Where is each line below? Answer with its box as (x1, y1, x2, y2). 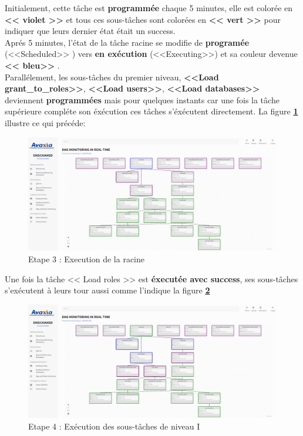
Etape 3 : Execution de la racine (28, 252, 144, 265)
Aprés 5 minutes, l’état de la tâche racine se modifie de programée (5, 36, 250, 48)
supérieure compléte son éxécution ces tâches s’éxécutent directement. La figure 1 (5, 105, 298, 117)
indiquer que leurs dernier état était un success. (5, 25, 176, 37)
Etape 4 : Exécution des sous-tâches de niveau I (28, 420, 200, 432)
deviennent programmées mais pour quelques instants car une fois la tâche (5, 93, 280, 106)
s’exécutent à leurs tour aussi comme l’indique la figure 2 (5, 284, 210, 296)
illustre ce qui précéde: (5, 116, 86, 129)
